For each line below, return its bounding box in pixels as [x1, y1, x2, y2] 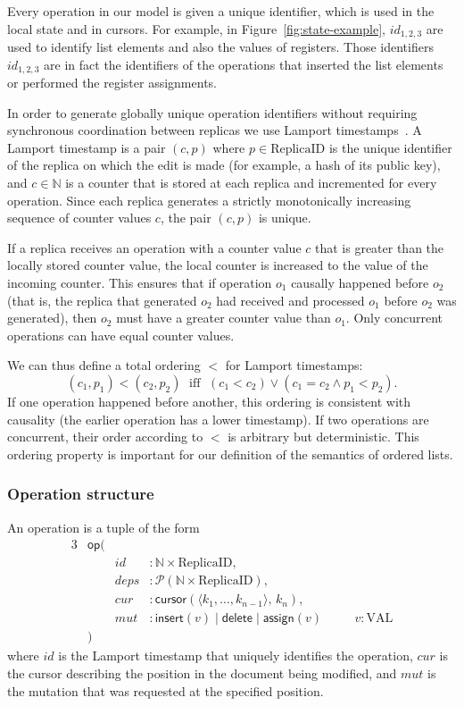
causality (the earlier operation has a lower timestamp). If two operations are [7, 409, 429, 428]
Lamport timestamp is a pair [7, 138, 166, 156]
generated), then [7, 308, 97, 327]
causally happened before [291, 273, 429, 292]
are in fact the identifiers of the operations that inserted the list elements [44, 55, 443, 73]
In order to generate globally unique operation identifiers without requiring [7, 103, 418, 122]
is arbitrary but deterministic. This [228, 427, 419, 446]
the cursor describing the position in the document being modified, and [7, 663, 397, 682]
